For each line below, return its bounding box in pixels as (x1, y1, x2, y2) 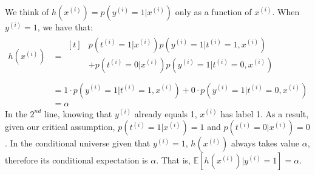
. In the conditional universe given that (5, 137, 151, 149)
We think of (5, 5, 49, 18)
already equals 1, (134, 107, 197, 120)
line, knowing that (44, 107, 112, 120)
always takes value (231, 137, 300, 149)
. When (272, 5, 300, 18)
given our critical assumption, (5, 120, 115, 133)
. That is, (156, 154, 191, 166)
